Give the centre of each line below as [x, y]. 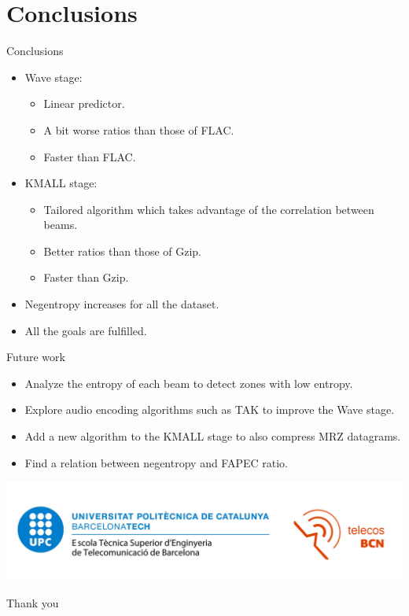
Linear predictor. [84, 103]
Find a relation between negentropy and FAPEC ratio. [157, 462]
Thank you [33, 602]
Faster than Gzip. [86, 277]
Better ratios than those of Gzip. [123, 251]
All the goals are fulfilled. [86, 330]
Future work [36, 357]
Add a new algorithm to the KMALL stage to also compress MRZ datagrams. [213, 436]
